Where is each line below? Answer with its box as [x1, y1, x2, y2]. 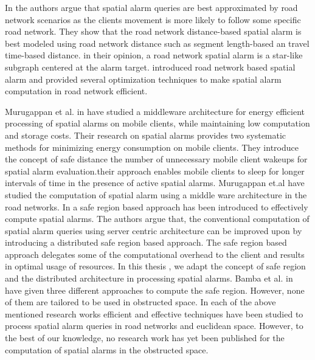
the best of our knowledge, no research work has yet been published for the [5, 331, 285, 344]
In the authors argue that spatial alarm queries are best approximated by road [5, 1, 298, 13]
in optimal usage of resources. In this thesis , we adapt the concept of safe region [5, 260, 306, 272]
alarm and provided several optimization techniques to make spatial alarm [5, 72, 282, 85]
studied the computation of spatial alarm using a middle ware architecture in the [5, 188, 307, 201]
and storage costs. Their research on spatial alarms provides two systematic [5, 128, 286, 141]
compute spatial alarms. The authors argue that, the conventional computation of [5, 212, 310, 225]
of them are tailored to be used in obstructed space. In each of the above [5, 296, 276, 308]
